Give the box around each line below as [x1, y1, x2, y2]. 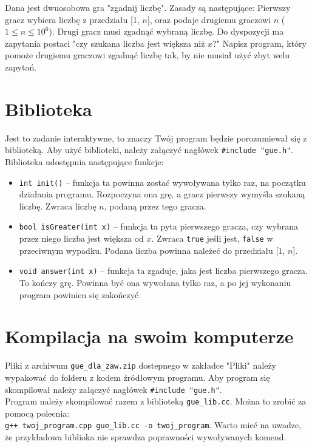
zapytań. [5, 60, 37, 73]
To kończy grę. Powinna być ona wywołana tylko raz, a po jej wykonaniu [19, 276, 291, 288]
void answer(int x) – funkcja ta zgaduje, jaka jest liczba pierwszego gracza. [19, 264, 308, 277]
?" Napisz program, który [212, 36, 307, 49]
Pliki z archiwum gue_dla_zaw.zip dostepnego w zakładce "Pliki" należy [5, 359, 277, 372]
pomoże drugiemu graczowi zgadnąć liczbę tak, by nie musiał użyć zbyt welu [5, 49, 290, 61]
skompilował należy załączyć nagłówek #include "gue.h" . [5, 383, 222, 395]
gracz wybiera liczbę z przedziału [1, [5, 13, 140, 26]
